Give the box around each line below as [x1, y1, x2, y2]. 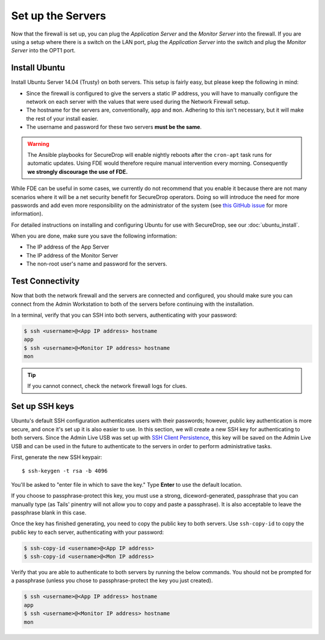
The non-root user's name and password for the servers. [26, 260, 168, 268]
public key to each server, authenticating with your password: [11, 528, 164, 536]
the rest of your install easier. [26, 115, 99, 122]
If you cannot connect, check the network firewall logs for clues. [27, 382, 188, 390]
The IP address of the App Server [26, 243, 110, 250]
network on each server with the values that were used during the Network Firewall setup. [26, 98, 250, 106]
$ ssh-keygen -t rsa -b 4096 [22, 467, 108, 475]
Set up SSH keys [11, 401, 75, 411]
